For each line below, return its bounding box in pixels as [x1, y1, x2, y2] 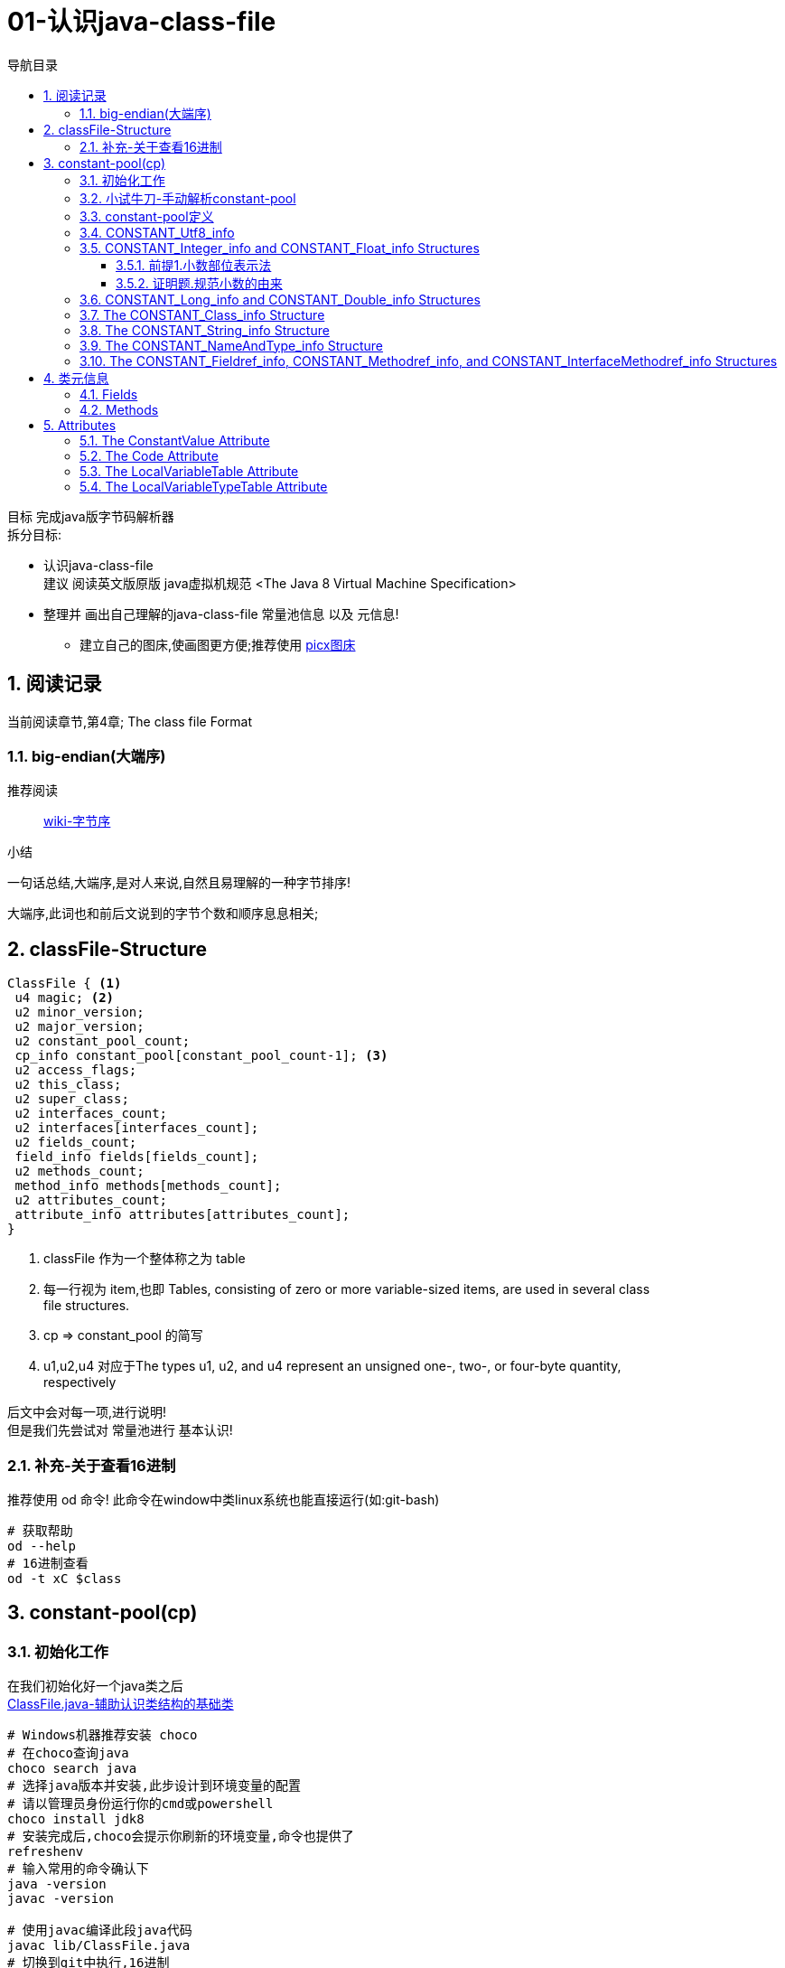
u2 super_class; [14, 1092, 129, 1107]
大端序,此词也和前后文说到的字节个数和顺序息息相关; [7, 905, 319, 922]
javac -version [7, 1891, 115, 1907]
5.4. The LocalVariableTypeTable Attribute [79, 478, 328, 494]
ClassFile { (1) [7, 976, 122, 991]
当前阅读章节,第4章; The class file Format [7, 713, 252, 729]
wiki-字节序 [43, 813, 111, 829]
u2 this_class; [14, 1077, 122, 1092]
